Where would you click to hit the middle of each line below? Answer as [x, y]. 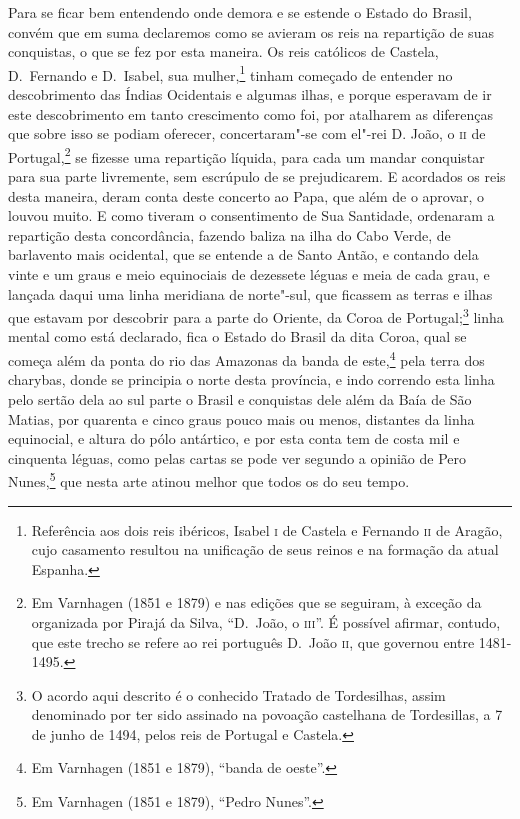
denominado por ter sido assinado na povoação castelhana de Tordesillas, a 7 [267, 714]
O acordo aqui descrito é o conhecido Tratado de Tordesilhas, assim [238, 694]
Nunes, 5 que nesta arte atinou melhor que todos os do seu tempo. [209, 479]
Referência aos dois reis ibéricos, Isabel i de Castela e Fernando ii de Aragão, [267, 529]
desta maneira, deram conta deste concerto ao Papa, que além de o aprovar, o [246, 195]
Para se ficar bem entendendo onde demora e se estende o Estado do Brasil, [240, 12]
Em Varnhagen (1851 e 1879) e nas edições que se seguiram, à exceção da [256, 602]
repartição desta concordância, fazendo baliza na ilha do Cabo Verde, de [229, 234]
